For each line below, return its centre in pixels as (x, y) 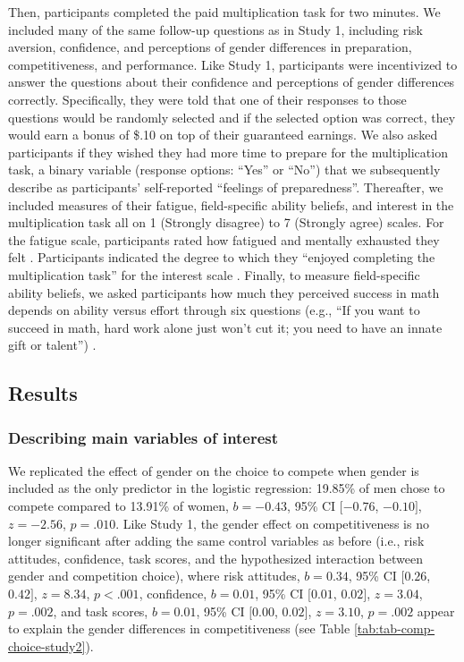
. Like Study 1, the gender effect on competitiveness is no (272, 523)
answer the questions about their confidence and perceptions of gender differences (232, 82)
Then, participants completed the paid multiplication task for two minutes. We (224, 12)
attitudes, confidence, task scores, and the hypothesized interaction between (216, 558)
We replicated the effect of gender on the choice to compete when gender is (214, 470)
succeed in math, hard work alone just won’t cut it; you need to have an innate (225, 327)
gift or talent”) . (52, 345)
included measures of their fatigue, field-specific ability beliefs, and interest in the (231, 204)
